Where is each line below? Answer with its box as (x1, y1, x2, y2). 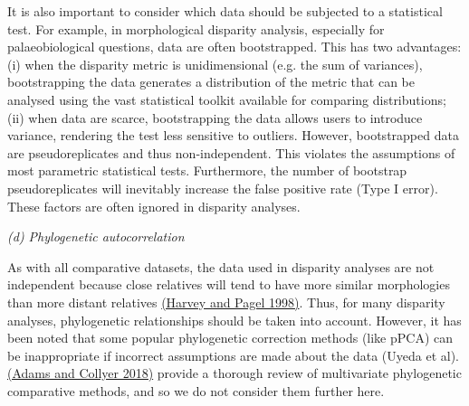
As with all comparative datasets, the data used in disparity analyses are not (7, 257, 435, 276)
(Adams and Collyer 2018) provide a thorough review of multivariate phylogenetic (7, 364, 462, 382)
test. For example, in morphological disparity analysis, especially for (7, 19, 385, 38)
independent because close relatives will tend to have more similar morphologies (7, 275, 450, 294)
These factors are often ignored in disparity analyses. (7, 196, 301, 215)
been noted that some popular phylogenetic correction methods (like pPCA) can (7, 328, 454, 347)
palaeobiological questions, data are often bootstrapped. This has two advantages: (7, 37, 462, 56)
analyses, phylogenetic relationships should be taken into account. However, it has (7, 310, 462, 329)
